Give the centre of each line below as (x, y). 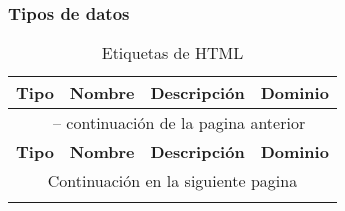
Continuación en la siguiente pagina (172, 181)
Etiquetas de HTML (172, 53)
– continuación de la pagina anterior (179, 123)
